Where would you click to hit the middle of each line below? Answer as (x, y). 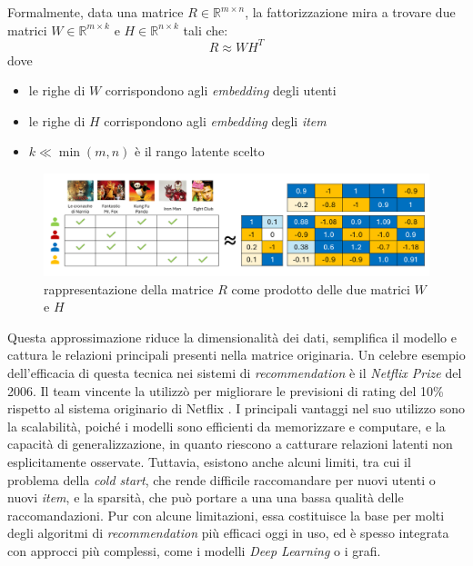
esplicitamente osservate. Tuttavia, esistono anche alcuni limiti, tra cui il (209, 462)
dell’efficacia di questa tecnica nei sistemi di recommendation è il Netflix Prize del (235, 373)
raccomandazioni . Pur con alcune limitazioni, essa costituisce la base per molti (226, 515)
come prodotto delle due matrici (321, 288)
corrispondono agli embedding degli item (215, 120)
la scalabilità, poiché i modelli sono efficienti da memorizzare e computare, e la (226, 426)
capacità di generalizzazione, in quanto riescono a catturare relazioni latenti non (230, 444)
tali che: (206, 30)
